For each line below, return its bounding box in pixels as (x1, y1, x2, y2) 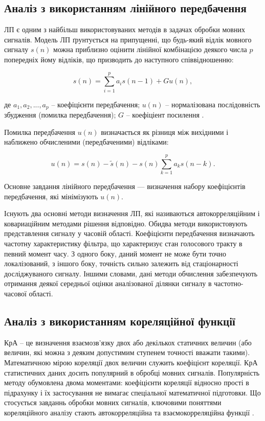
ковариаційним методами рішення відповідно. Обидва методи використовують (4, 218, 248, 228)
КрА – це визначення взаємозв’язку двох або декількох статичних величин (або (4, 337, 252, 347)
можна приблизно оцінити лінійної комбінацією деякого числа (53, 44, 247, 55)
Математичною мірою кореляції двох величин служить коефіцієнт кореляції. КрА (4, 357, 258, 367)
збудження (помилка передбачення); (4, 109, 116, 120)
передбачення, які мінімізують (4, 191, 98, 201)
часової (4, 288, 27, 298)
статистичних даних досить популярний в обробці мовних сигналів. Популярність (4, 367, 260, 378)
